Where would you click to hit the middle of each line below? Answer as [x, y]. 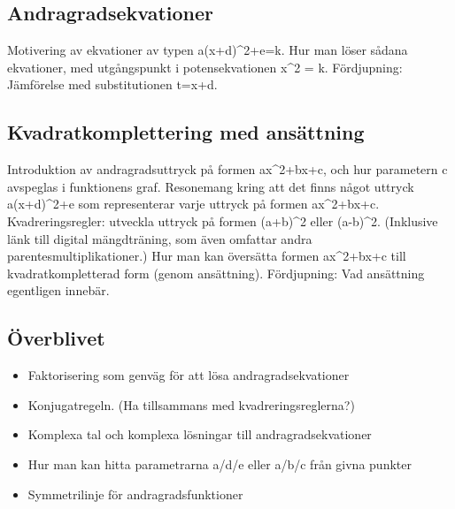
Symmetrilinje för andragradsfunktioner [135, 494]
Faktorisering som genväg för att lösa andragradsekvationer [189, 375]
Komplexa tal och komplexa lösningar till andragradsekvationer [200, 434]
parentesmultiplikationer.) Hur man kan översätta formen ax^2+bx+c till [207, 256]
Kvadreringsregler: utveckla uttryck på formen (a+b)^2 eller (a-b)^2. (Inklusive [223, 220]
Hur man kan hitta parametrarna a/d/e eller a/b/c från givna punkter [220, 463]
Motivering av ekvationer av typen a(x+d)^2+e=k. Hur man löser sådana [208, 50]
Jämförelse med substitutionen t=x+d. [112, 84]
